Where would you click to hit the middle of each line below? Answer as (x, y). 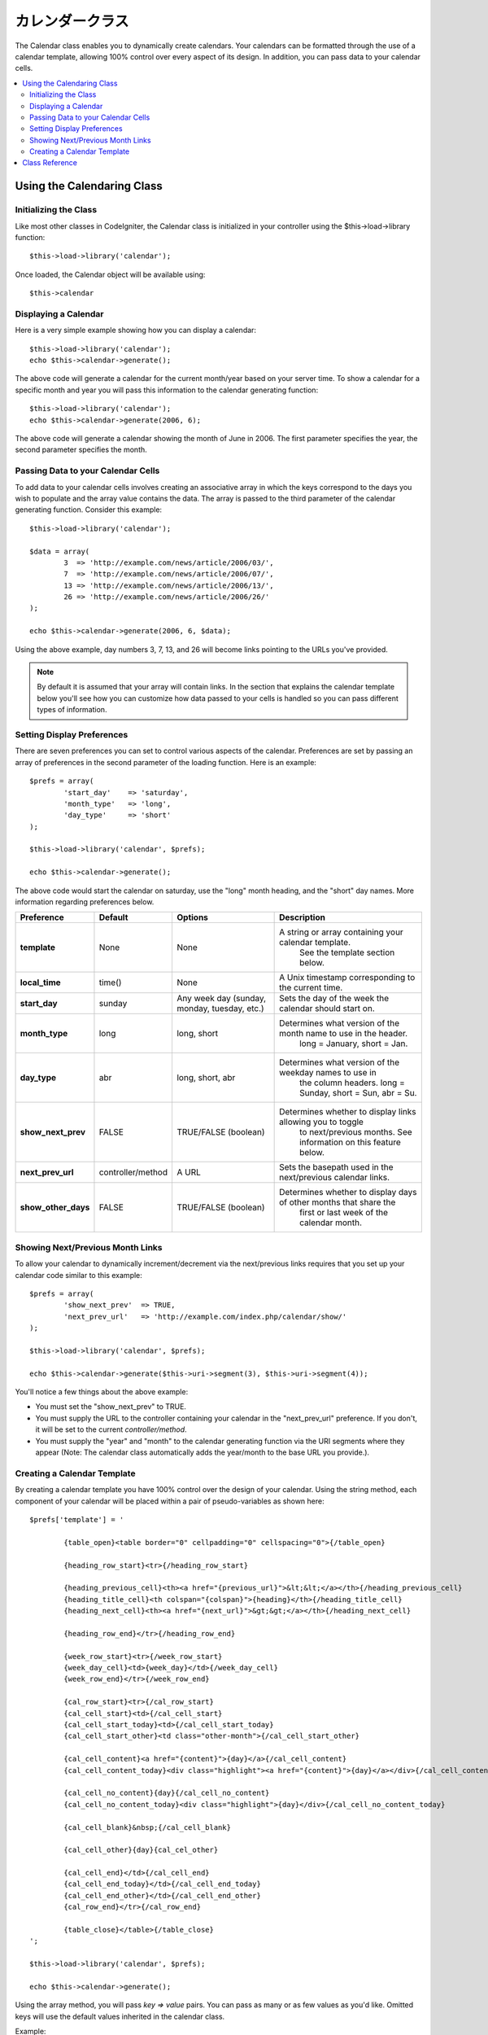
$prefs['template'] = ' (77, 1519)
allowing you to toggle (321, 1122)
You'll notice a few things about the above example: (102, 1392)
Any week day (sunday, (221, 999)
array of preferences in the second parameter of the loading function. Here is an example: (166, 762)
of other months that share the (338, 1202)
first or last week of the (344, 1213)
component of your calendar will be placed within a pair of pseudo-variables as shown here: (170, 1501)
